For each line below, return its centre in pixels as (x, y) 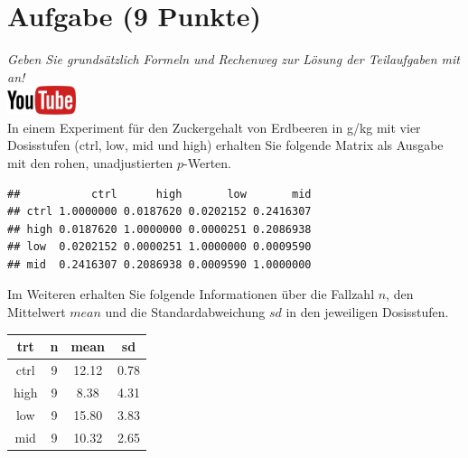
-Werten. (208, 162)
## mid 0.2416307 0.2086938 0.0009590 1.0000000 (159, 264)
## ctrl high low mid (159, 194)
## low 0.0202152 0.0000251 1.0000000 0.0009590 (159, 247)
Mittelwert (37, 312)
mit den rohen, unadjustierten (90, 162)
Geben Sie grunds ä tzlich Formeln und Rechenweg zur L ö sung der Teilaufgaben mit (234, 59)
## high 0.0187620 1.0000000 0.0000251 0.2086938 (159, 229)
